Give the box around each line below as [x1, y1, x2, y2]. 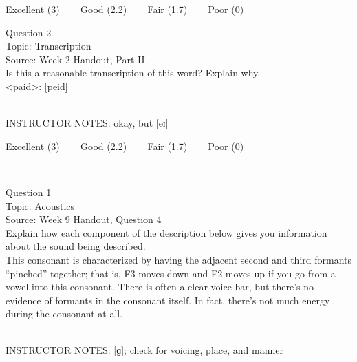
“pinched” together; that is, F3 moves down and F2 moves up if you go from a [6, 266, 336, 280]
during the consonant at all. [6, 306, 123, 321]
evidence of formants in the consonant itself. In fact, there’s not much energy [6, 292, 330, 307]
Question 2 [6, 25, 52, 39]
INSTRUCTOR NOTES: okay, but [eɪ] [6, 116, 169, 130]
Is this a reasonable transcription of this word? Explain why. [6, 65, 261, 80]
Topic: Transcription [6, 39, 91, 53]
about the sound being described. [6, 239, 146, 253]
